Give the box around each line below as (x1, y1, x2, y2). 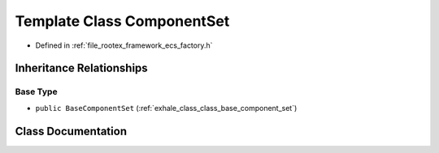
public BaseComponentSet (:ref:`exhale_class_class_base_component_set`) (35, 103, 298, 113)
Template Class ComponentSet (15, 12, 230, 30)
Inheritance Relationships (15, 62, 148, 75)
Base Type (15, 86, 58, 97)
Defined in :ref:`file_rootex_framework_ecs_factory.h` (35, 40, 213, 50)
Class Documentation (15, 124, 128, 138)
